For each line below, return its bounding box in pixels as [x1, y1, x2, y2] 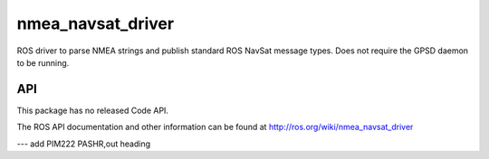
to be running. [16, 57, 70, 68]
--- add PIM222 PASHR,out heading [16, 138, 151, 149]
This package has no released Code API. [16, 105, 169, 116]
